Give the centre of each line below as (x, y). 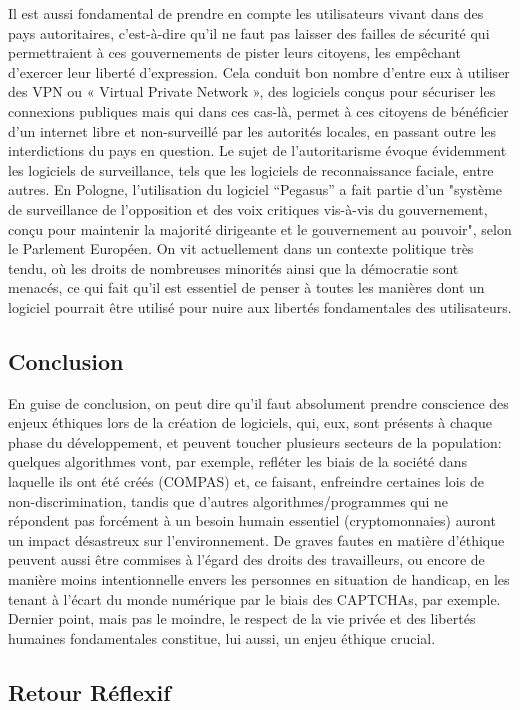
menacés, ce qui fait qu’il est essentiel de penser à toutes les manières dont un (246, 287)
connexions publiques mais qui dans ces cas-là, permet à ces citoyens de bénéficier (258, 110)
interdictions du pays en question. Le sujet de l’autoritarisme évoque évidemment (257, 150)
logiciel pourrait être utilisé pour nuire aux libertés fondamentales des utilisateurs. (260, 306)
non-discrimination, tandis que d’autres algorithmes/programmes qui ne (228, 500)
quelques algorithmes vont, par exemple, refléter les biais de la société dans (238, 461)
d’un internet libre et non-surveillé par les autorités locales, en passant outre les (252, 130)
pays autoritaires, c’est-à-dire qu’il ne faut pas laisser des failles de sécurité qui (249, 32)
